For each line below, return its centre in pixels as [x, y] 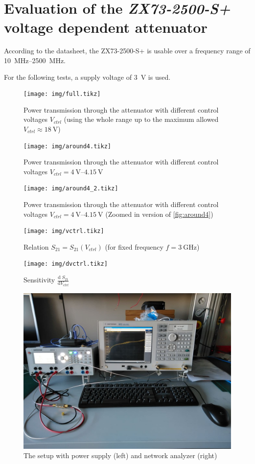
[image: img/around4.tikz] [67, 146]
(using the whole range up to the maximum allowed [141, 119]
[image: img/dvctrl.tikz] [66, 264]
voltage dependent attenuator [106, 27]
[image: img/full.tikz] [62, 94]
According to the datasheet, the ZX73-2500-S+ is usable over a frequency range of [127, 51]
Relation [36, 246]
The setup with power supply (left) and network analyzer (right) [120, 455]
